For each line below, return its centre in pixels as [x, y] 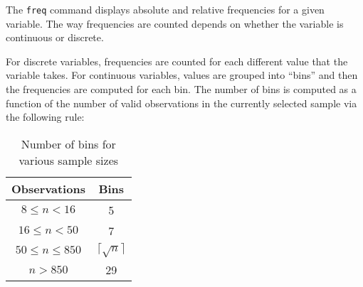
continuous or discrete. [55, 37]
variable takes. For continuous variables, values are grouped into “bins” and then [182, 75]
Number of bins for [68, 143]
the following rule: [45, 117]
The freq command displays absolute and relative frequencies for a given [165, 9]
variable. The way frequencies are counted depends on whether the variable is [175, 23]
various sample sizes [69, 160]
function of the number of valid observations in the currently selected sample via [181, 103]
